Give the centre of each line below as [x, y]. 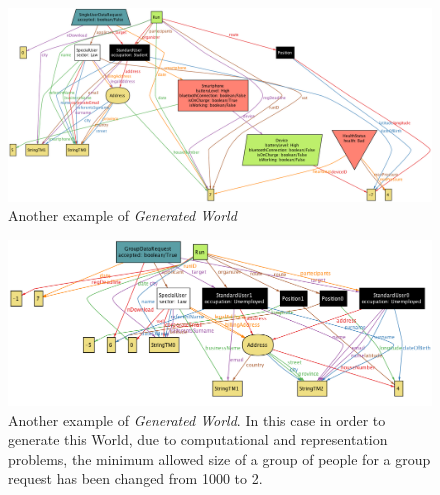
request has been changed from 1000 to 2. [135, 478]
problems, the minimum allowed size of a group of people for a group [219, 458]
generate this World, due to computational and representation [198, 439]
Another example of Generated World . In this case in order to [197, 419]
